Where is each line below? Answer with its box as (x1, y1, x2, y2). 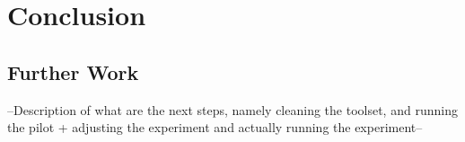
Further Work (7, 58, 139, 85)
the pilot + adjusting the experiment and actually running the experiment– (7, 118, 423, 137)
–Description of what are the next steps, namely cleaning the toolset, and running (7, 100, 458, 119)
